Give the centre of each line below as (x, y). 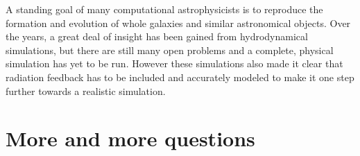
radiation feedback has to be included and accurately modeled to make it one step (180, 77)
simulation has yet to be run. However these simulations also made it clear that (174, 63)
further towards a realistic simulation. (86, 90)
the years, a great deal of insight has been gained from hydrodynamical (157, 36)
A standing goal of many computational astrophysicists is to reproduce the (164, 9)
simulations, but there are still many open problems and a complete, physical (170, 50)
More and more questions (130, 138)
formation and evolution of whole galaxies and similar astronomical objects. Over (178, 23)
